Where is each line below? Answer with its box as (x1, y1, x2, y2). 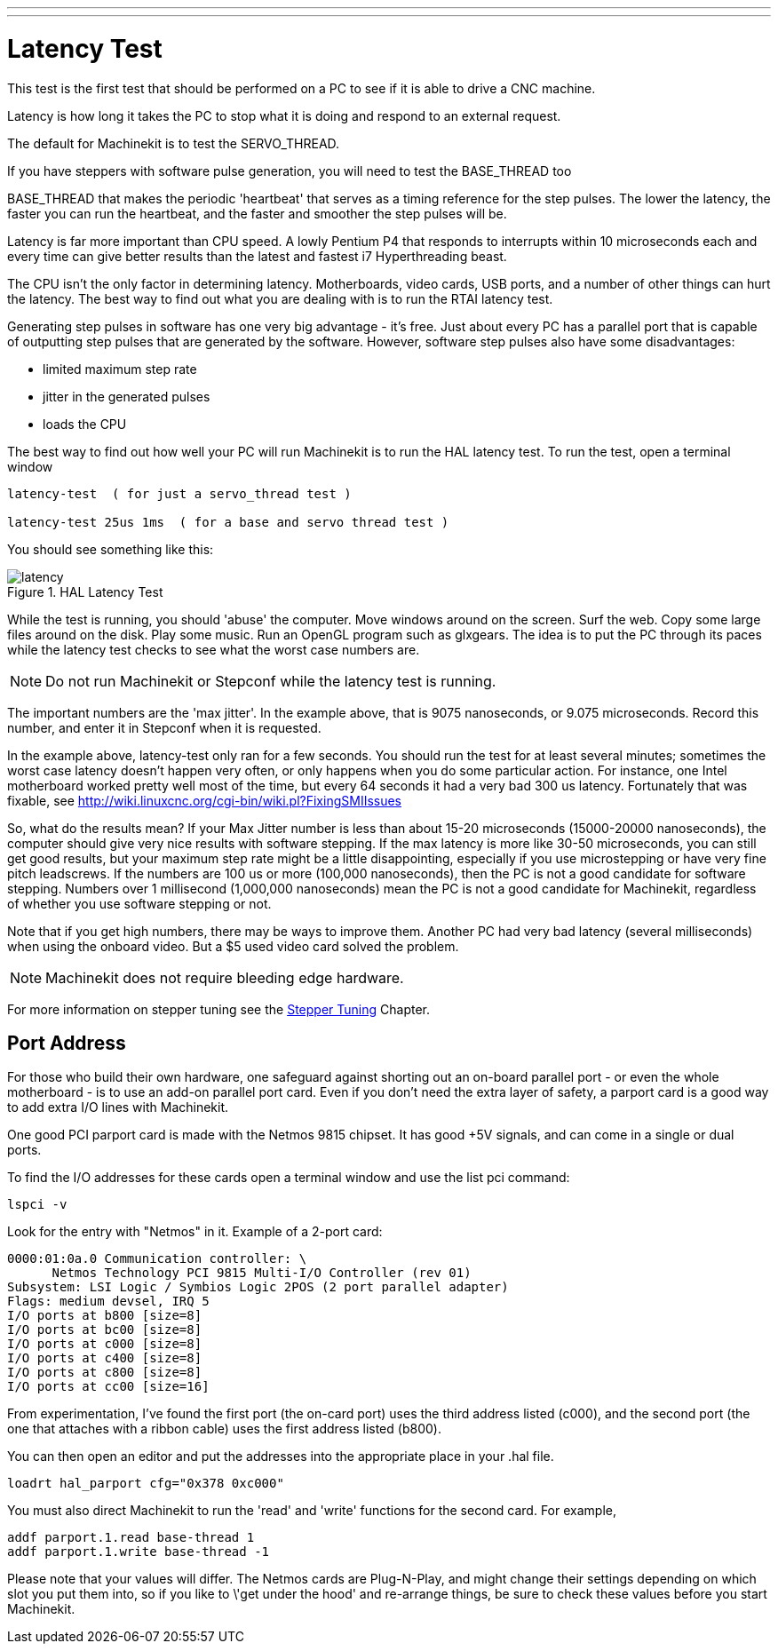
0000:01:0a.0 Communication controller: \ (7, 1251, 307, 1266)
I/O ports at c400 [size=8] (7, 1351, 202, 1366)
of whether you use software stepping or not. (7, 895, 272, 911)
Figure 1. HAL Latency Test (7, 583, 163, 599)
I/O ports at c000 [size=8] (7, 1337, 202, 1352)
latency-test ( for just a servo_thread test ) (7, 486, 352, 501)
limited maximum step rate (43, 361, 197, 377)
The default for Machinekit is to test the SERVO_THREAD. (7, 135, 340, 151)
